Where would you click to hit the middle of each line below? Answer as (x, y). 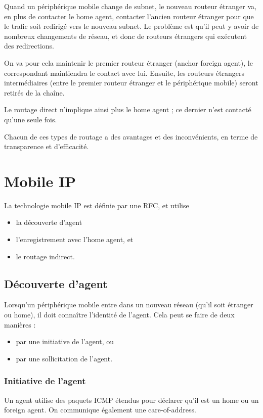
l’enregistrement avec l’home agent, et (75, 239)
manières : (20, 324)
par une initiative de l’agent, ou (65, 341)
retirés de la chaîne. (34, 92)
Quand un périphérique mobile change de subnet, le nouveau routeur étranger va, (130, 6)
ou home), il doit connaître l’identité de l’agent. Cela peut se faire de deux (119, 315)
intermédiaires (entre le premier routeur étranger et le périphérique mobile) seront (131, 83)
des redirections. (29, 46)
